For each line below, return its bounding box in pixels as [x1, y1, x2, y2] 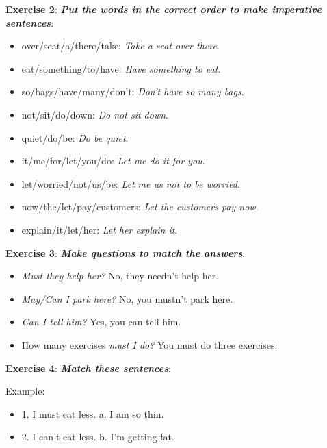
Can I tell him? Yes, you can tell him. [21, 314, 181, 329]
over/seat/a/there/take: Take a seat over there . [21, 38, 220, 53]
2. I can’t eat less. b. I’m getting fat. [21, 430, 174, 444]
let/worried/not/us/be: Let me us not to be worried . [21, 176, 240, 190]
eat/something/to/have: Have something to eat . [21, 61, 221, 75]
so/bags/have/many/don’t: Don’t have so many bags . [21, 84, 244, 99]
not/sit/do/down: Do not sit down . [21, 107, 168, 121]
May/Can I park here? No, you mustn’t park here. [21, 291, 233, 306]
